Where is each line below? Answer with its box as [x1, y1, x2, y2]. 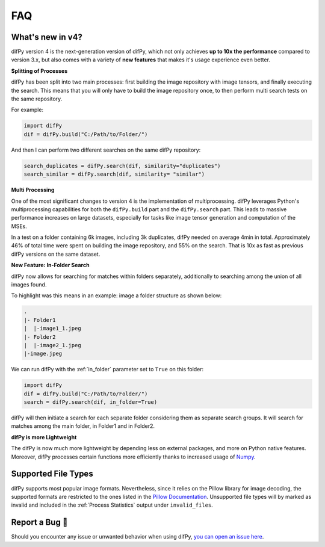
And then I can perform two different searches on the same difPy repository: [11, 146, 201, 153]
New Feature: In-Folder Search [11, 262, 90, 269]
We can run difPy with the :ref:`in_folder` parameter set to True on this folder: [11, 366, 204, 373]
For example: [11, 106, 44, 114]
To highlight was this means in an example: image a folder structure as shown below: [11, 292, 222, 299]
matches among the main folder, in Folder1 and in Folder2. [11, 422, 155, 430]
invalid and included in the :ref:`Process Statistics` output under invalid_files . [11, 501, 213, 508]
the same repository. [11, 95, 63, 102]
